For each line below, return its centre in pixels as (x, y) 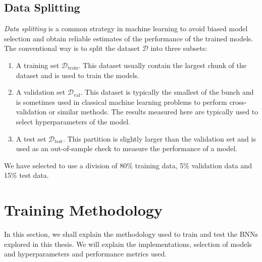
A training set (38, 65)
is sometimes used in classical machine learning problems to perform (121, 102)
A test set (31, 138)
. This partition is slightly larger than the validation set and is (159, 138)
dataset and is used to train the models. (77, 75)
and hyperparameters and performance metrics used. (86, 254)
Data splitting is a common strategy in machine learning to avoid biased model (126, 28)
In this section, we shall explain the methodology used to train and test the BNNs (131, 234)
